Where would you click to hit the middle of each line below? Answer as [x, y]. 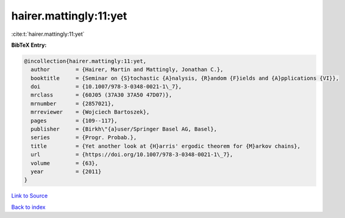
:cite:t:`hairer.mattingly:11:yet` [48, 34]
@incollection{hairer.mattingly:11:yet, [85, 61]
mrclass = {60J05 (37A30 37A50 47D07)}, [101, 95]
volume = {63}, [65, 163]
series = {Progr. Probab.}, [84, 138]
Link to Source [30, 196]
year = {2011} [66, 172]
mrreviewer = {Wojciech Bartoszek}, [90, 112]
